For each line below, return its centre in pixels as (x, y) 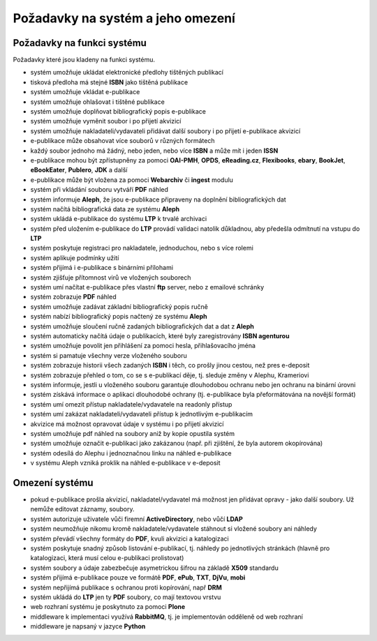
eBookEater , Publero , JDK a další (79, 170)
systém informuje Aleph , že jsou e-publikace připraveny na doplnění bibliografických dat (158, 199)
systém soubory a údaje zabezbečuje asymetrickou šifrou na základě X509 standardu (154, 568)
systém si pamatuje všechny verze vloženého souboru (109, 355)
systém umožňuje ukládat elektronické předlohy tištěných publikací (127, 73)
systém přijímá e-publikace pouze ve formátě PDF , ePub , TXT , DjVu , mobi (138, 578)
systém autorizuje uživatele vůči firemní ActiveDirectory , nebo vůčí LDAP (137, 519)
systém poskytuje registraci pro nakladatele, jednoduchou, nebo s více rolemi (142, 248)
